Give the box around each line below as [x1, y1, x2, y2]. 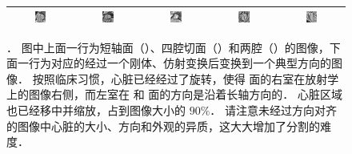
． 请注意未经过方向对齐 [210, 101, 338, 118]
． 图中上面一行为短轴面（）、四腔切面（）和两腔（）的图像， [6, 38, 330, 55]
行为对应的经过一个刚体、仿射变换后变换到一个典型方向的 [28, 55, 331, 71]
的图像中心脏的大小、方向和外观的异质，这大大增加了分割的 [6, 117, 320, 134]
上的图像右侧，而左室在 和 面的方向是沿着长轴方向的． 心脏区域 [6, 86, 342, 103]
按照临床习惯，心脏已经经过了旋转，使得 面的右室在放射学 [32, 70, 339, 87]
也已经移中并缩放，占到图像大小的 [6, 101, 186, 118]
